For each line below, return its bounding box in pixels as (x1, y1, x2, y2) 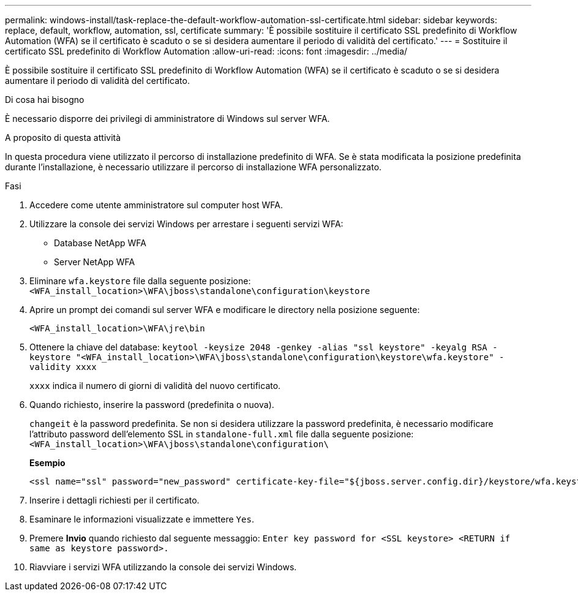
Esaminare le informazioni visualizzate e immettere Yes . (29, 514, 254, 524)
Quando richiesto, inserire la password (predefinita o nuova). (29, 399, 274, 410)
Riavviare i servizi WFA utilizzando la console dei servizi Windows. (29, 562, 297, 572)
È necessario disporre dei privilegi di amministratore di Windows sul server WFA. (5, 113, 330, 124)
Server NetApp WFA (54, 257, 135, 267)
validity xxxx (29, 362, 97, 372)
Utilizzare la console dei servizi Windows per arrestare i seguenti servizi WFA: (29, 219, 343, 229)
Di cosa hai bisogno (5, 94, 84, 105)
